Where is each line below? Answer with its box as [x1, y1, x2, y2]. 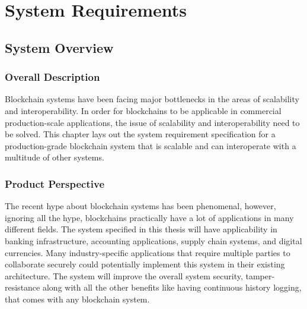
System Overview [5, 38, 114, 56]
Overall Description [5, 70, 100, 84]
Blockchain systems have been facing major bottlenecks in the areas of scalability [5, 93, 299, 105]
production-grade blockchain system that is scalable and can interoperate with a [5, 139, 296, 152]
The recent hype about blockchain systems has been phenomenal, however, [5, 200, 276, 212]
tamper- [245, 269, 275, 282]
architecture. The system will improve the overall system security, [5, 269, 243, 282]
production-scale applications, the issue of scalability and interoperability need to [5, 116, 300, 128]
